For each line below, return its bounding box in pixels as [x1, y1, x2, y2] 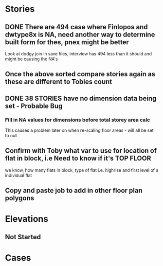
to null [5, 133, 18, 139]
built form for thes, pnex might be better [5, 38, 129, 46]
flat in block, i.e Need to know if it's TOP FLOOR [5, 154, 151, 162]
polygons [5, 194, 35, 202]
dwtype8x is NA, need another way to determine [5, 30, 155, 38]
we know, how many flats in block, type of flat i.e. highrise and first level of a [5, 167, 159, 173]
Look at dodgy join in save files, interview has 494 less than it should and [5, 51, 152, 56]
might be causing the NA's [5, 56, 58, 62]
